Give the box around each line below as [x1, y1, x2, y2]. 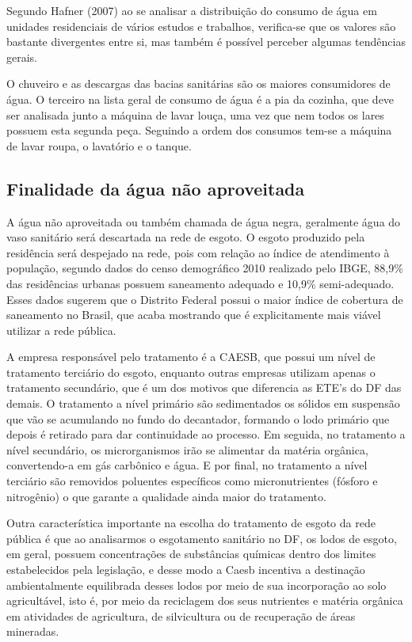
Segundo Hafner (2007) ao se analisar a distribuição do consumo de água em [6, 2, 377, 18]
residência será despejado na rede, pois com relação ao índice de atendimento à [6, 244, 390, 260]
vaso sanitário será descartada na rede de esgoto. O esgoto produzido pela [6, 229, 365, 245]
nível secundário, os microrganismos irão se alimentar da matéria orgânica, [6, 441, 368, 458]
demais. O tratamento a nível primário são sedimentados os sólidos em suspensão [6, 395, 400, 412]
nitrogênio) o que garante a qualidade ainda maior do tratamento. [6, 488, 326, 504]
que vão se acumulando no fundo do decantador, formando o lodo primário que [6, 410, 390, 427]
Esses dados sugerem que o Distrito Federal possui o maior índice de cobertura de [6, 291, 403, 307]
